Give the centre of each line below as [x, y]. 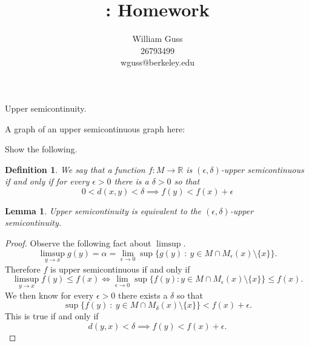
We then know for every [49, 295]
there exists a [143, 295]
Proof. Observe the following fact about [78, 243]
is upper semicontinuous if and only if [120, 269]
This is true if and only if [52, 316]
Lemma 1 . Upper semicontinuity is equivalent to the [103, 210]
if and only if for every [47, 181]
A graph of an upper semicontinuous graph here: [95, 128]
